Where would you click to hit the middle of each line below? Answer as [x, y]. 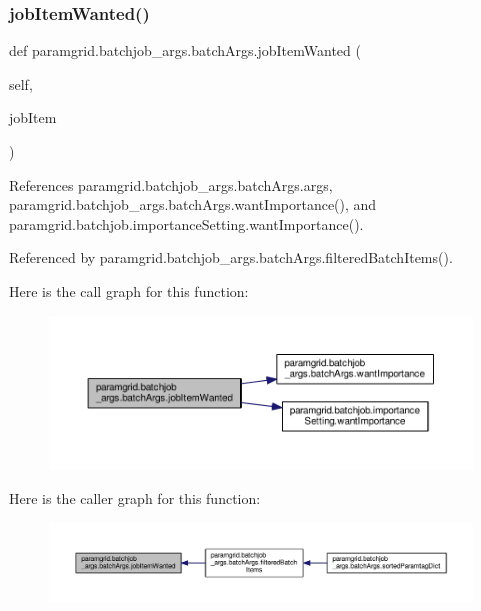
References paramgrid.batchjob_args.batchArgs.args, [171, 184]
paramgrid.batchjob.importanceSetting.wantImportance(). [186, 223]
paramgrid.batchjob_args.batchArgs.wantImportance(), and [193, 204]
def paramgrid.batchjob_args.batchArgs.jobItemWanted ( [185, 50]
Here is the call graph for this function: [129, 290]
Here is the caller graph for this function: [135, 498]
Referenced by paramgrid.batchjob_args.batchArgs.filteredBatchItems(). [231, 257]
